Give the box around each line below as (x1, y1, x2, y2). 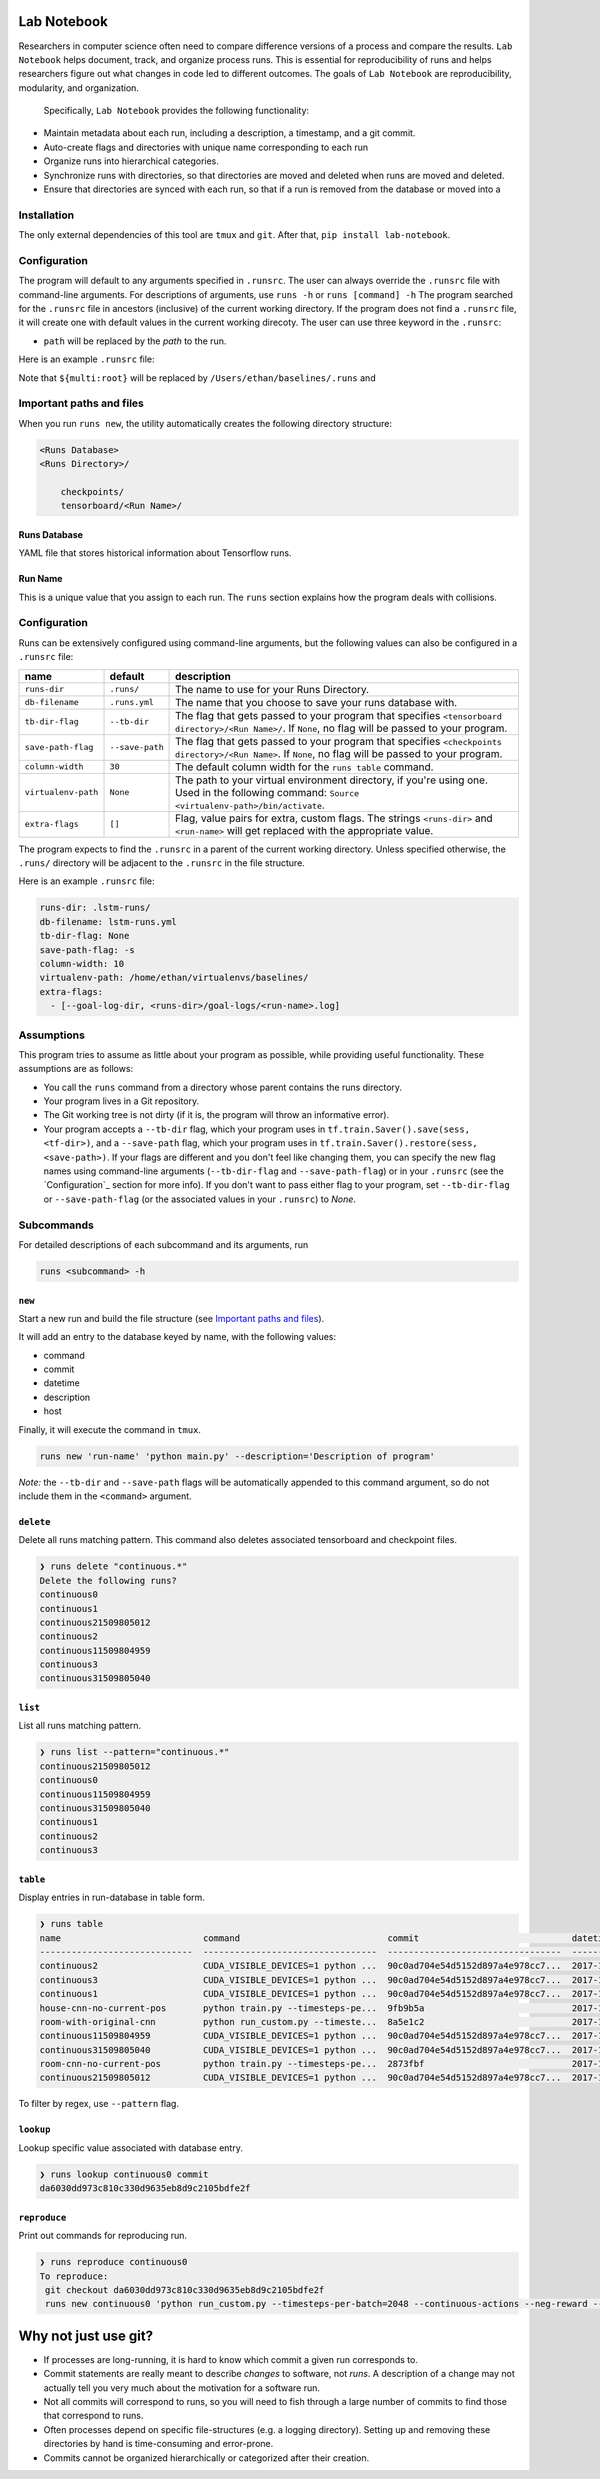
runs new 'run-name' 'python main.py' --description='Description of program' (39, 1450, 435, 1462)
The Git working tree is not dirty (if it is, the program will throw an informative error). (43, 1109, 390, 1121)
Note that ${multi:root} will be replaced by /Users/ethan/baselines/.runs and (18, 371, 376, 384)
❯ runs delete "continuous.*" (39, 1561, 188, 1572)
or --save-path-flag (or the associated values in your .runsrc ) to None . (43, 1193, 357, 1205)
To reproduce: (39, 2270, 109, 2282)
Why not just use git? (18, 2327, 154, 2344)
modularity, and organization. (18, 81, 140, 94)
